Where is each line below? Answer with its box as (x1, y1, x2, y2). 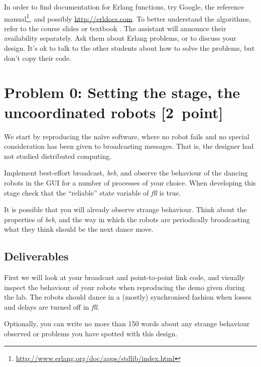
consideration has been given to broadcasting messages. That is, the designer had (4, 141, 254, 151)
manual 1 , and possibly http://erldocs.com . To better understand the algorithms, (4, 12, 251, 24)
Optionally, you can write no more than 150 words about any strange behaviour (4, 318, 250, 329)
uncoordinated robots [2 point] (4, 102, 223, 122)
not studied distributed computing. (4, 150, 112, 161)
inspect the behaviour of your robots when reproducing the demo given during (4, 282, 245, 292)
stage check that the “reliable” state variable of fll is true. (4, 187, 181, 198)
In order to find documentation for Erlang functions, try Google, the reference (4, 2, 244, 12)
